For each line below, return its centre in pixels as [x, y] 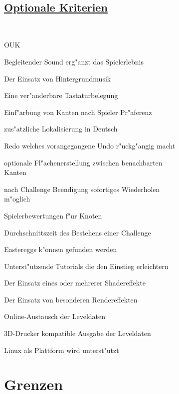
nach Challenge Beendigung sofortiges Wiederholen [82, 189]
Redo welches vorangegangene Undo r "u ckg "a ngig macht [90, 145]
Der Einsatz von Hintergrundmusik [58, 78]
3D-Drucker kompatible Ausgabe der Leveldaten [78, 333]
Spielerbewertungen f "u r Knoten [53, 215]
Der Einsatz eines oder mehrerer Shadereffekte [75, 283]
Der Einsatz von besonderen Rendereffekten [71, 299]
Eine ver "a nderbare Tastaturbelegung [61, 95]
